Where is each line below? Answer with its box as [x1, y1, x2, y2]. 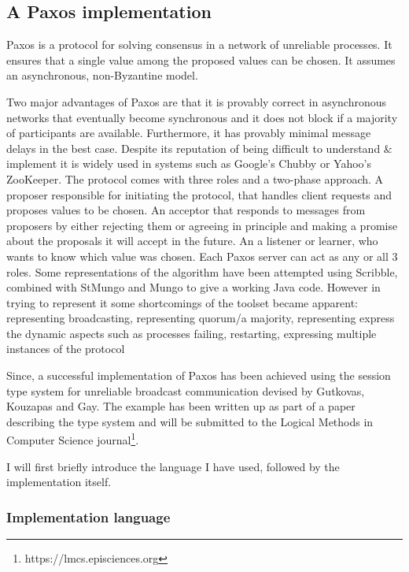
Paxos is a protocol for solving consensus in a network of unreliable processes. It [6, 36, 392, 53]
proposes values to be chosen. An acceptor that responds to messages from [6, 202, 366, 218]
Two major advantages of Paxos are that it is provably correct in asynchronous [6, 93, 387, 110]
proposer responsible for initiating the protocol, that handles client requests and [6, 186, 392, 202]
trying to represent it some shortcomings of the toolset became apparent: [6, 294, 358, 310]
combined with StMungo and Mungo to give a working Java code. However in [6, 279, 381, 295]
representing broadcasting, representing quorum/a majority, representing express [6, 310, 395, 326]
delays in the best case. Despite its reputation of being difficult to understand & [6, 139, 392, 156]
